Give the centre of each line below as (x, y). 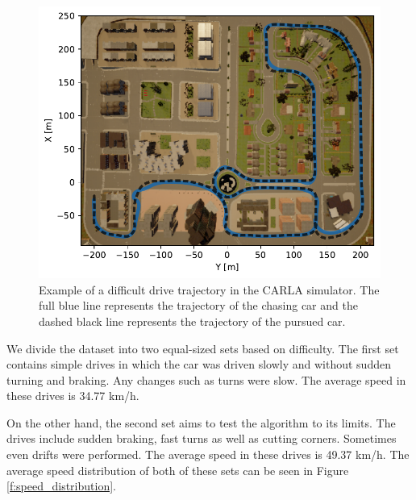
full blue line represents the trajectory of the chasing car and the (198, 305)
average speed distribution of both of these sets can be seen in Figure (178, 470)
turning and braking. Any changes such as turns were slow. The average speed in (206, 379)
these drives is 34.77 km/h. (73, 396)
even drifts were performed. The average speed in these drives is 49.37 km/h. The (208, 454)
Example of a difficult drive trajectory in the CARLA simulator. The (209, 289)
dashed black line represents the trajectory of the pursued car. (192, 321)
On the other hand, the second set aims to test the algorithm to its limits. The (201, 422)
